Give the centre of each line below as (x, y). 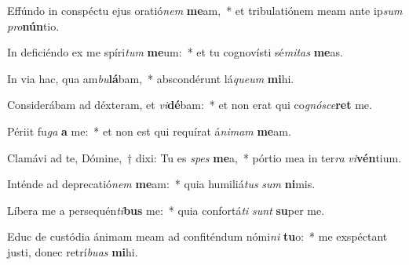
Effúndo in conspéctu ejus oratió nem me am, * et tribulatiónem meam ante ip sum (205, 10)
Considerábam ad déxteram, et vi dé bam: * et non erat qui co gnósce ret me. (190, 105)
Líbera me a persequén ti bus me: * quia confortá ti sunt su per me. (166, 210)
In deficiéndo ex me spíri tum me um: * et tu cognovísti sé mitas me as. (175, 52)
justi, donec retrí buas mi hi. (73, 251)
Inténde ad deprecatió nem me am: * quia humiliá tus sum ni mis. (161, 184)
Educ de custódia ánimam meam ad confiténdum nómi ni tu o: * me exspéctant (197, 236)
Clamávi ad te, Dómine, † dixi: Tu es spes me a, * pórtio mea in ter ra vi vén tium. (204, 157)
